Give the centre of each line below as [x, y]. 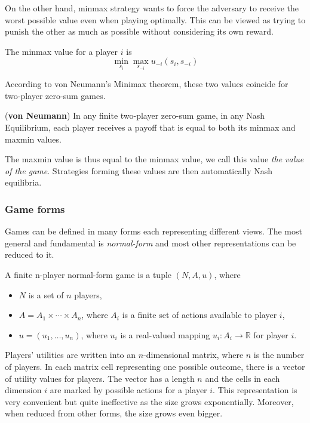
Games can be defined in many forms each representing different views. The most [154, 231]
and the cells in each [243, 378]
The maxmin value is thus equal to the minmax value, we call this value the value [154, 159]
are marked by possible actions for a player [128, 390]
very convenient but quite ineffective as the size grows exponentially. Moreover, [149, 401]
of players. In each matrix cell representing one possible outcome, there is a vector [155, 366]
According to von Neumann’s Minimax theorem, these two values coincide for [147, 84]
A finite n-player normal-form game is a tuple [88, 274]
